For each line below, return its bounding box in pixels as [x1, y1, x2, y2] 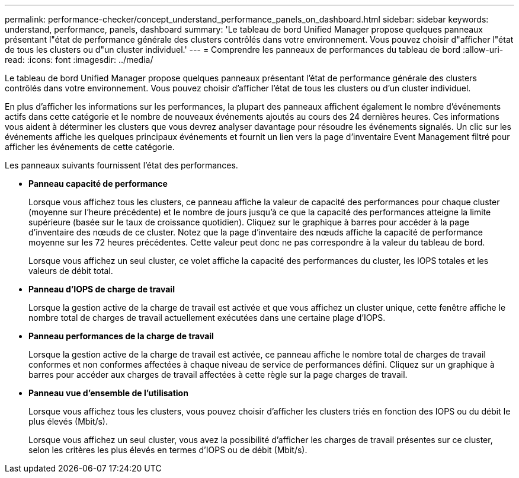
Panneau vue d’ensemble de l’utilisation [28, 388, 188, 398]
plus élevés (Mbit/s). [28, 416, 108, 426]
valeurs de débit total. [28, 266, 113, 276]
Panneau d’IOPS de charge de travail [28, 284, 175, 294]
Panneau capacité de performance [28, 179, 168, 189]
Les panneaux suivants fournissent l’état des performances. [5, 160, 238, 170]
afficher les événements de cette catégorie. [5, 142, 175, 152]
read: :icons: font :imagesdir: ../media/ [5, 55, 153, 65]
